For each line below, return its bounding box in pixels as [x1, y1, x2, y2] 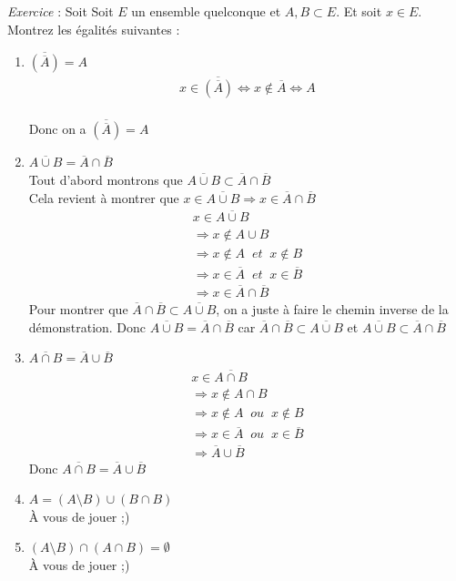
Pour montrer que [28, 300, 128, 319]
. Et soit [336, 2, 382, 20]
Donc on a [28, 119, 86, 138]
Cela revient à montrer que [28, 188, 179, 207]
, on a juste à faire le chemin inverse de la [216, 300, 449, 319]
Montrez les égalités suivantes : [7, 19, 180, 38]
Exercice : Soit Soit [7, 2, 114, 20]
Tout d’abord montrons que [28, 170, 183, 189]
